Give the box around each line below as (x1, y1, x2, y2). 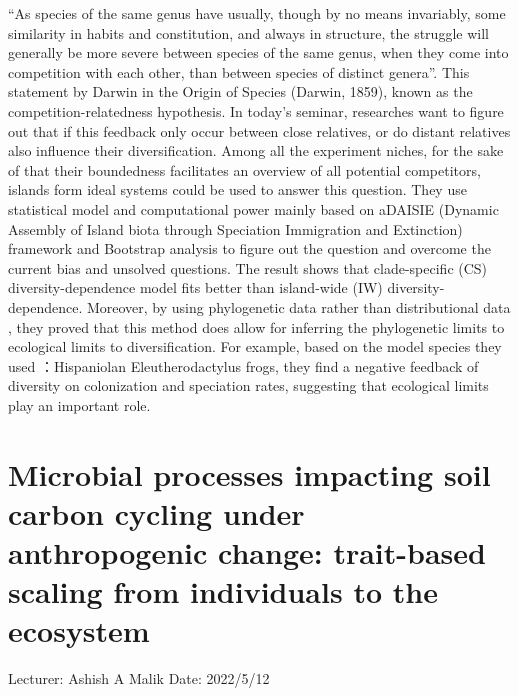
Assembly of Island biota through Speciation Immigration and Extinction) (8, 218, 463, 239)
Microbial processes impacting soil (8, 453, 491, 494)
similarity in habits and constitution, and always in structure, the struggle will (8, 22, 489, 43)
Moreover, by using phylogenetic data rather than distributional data (86, 296, 511, 317)
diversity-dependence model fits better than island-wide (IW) (8, 277, 383, 298)
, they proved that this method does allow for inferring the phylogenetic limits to (8, 316, 505, 337)
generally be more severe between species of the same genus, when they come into (8, 42, 509, 63)
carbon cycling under (8, 492, 305, 533)
